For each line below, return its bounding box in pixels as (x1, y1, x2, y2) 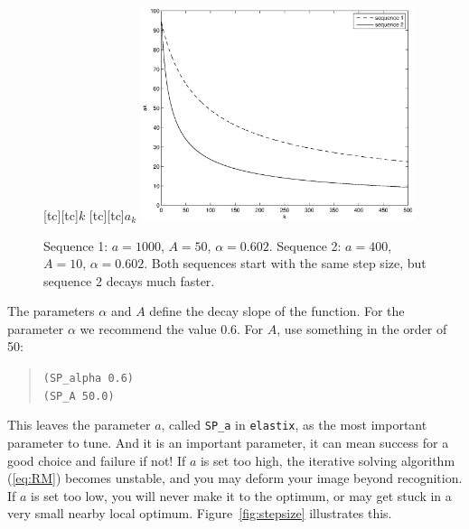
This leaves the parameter (7, 415, 151, 434)
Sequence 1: (43, 236, 108, 255)
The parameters (7, 302, 95, 320)
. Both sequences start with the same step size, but (144, 254, 427, 273)
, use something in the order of (277, 319, 447, 338)
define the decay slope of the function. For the (149, 302, 405, 320)
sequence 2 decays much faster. (43, 271, 215, 290)
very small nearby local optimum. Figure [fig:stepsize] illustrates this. (7, 504, 392, 523)
